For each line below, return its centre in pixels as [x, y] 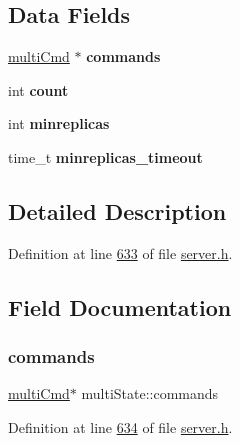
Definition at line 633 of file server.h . [120, 252]
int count [38, 89]
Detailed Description [117, 210]
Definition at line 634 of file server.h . [120, 426]
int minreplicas [59, 123]
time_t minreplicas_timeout [105, 156]
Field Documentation [120, 306]
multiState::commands [150, 393]
